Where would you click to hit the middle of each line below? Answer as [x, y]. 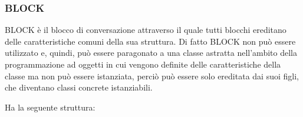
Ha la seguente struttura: [50, 107]
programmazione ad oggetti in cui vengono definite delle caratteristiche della [143, 64]
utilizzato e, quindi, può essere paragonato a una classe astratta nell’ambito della [151, 53]
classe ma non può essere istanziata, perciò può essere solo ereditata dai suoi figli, [152, 76]
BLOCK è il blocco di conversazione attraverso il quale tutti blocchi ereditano [146, 30]
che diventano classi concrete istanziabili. [79, 87]
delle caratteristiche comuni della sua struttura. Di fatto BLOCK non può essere [150, 41]
